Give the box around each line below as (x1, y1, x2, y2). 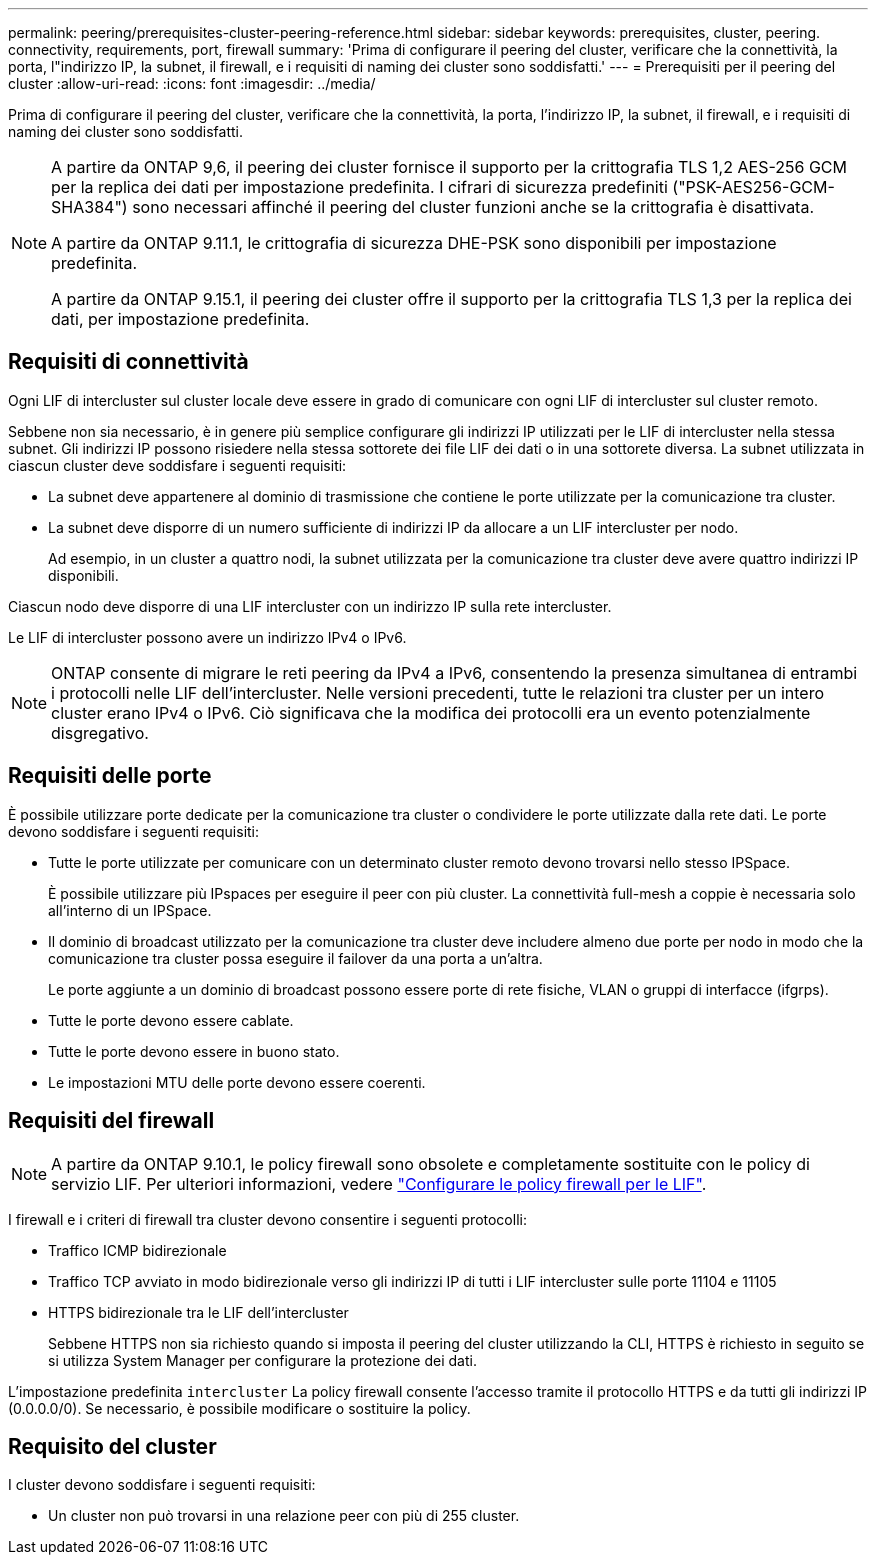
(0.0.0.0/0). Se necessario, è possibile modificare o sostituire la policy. (8, 1399, 471, 1417)
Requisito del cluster (8, 1433, 217, 1459)
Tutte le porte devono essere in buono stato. (48, 1042, 340, 1060)
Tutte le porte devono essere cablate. (48, 1011, 294, 1029)
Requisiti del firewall (8, 1108, 215, 1134)
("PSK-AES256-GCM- (672, 177, 835, 197)
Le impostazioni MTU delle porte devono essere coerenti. (48, 1073, 426, 1091)
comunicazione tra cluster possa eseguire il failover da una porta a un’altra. (48, 949, 543, 967)
